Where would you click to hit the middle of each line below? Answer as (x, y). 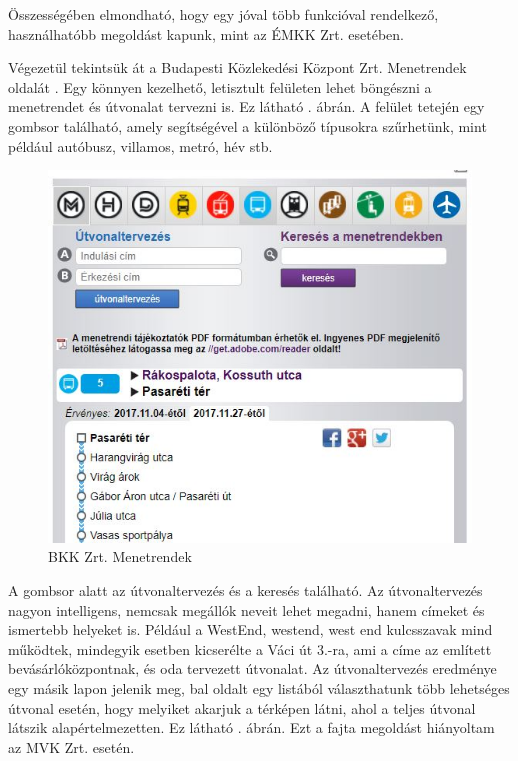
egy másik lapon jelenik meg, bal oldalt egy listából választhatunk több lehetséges (259, 687)
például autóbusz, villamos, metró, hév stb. (140, 145)
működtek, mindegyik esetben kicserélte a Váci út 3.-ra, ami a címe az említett (250, 648)
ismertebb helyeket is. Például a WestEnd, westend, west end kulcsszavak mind (250, 629)
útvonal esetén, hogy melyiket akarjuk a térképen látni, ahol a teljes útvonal (242, 707)
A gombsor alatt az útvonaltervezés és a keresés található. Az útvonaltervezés (245, 589)
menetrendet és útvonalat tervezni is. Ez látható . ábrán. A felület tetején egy (246, 106)
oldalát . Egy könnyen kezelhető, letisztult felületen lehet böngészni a (220, 86)
